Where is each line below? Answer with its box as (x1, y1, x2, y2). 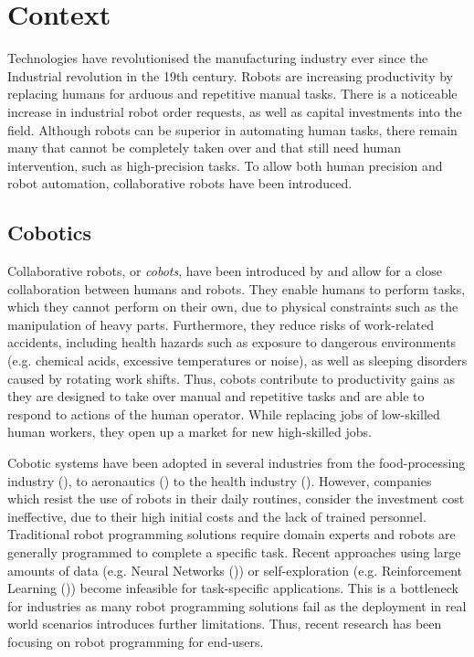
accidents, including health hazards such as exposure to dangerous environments (7, 333, 457, 352)
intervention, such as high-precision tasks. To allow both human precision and (7, 155, 443, 175)
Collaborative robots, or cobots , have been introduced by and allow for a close (7, 261, 442, 281)
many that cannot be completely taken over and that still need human (7, 138, 402, 157)
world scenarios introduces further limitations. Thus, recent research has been (7, 614, 442, 633)
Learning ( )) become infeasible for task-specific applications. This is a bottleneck (7, 578, 458, 598)
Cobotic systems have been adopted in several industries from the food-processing (7, 453, 466, 472)
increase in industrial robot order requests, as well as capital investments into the (7, 101, 462, 121)
